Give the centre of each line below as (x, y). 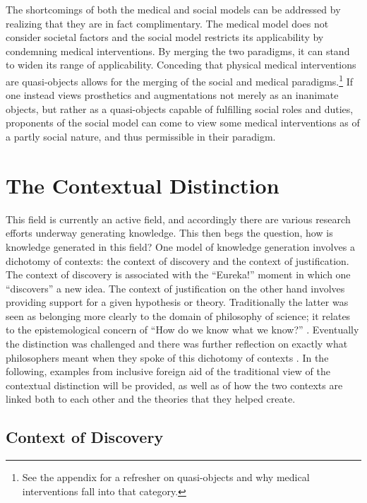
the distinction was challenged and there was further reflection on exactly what (177, 344)
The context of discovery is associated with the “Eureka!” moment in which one (178, 274)
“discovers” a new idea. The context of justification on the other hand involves (175, 288)
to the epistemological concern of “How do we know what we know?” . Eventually (182, 330)
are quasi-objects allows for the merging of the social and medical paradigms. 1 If (180, 80)
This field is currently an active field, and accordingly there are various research (178, 219)
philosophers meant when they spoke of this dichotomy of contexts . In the (167, 357)
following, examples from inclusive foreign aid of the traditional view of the (168, 371)
